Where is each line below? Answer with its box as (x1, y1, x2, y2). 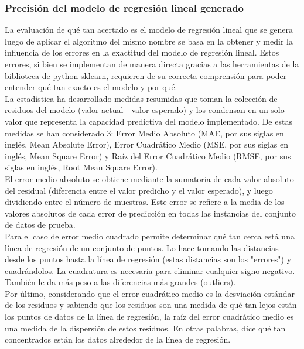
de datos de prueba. (5, 218, 76, 231)
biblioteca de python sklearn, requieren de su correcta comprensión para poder (5, 69, 287, 81)
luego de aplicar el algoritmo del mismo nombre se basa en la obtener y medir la (5, 35, 293, 47)
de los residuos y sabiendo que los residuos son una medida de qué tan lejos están (5, 299, 297, 311)
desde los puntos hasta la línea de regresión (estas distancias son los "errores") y (5, 253, 292, 265)
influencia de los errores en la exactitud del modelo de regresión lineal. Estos (5, 46, 279, 59)
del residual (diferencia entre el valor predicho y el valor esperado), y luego (5, 184, 273, 196)
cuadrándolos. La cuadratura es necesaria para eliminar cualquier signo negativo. (5, 264, 295, 276)
